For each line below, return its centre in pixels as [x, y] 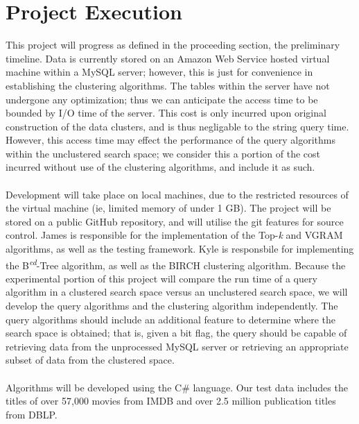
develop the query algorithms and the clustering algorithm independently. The [172, 306]
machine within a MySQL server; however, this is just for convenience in [159, 72]
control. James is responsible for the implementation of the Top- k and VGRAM [174, 235]
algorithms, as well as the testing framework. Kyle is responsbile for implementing [180, 249]
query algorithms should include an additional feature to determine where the [170, 319]
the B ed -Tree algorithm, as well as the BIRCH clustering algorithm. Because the [176, 264]
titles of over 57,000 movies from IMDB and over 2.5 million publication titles [171, 401]
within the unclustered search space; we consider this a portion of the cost [163, 153]
